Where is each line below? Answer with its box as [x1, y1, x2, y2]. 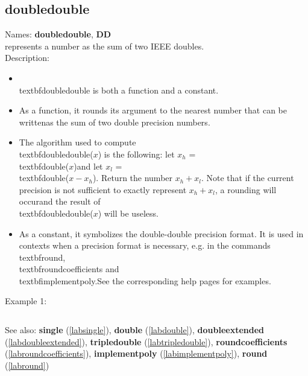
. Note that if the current [201, 171, 294, 184]
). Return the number [92, 171, 173, 184]
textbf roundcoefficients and [19, 263, 119, 275]
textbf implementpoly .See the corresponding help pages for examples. [19, 274, 271, 287]
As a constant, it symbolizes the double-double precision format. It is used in [19, 227, 304, 240]
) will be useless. [98, 206, 159, 219]
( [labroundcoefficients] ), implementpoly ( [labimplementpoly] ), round [5, 347, 268, 360]
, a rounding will [215, 183, 277, 196]
